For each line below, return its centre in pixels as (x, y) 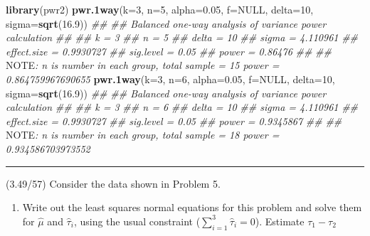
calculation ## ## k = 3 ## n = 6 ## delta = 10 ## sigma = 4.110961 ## (182, 107)
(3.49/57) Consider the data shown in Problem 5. (113, 183)
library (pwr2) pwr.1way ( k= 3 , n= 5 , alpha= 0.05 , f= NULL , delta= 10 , (160, 9)
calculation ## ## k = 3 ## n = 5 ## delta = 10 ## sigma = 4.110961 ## (182, 37)
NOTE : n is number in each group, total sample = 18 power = (143, 135)
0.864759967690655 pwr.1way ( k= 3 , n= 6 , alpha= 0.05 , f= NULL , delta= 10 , (170, 79)
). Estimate (280, 221)
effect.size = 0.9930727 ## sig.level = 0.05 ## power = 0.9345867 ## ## (174, 120)
